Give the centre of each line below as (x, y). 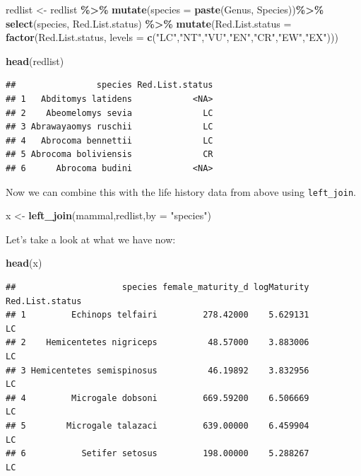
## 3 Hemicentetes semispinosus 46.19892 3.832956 (158, 370)
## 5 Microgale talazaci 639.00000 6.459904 (158, 425)
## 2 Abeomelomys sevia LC (110, 113)
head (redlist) (35, 60)
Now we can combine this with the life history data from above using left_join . (181, 191)
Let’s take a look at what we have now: (91, 239)
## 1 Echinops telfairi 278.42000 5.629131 (158, 315)
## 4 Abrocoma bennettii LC (110, 140)
